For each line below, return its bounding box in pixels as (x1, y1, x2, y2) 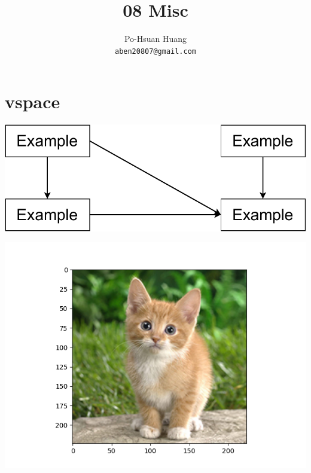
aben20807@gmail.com (114, 47, 197, 56)
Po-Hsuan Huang (124, 32, 187, 45)
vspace (5, 89, 60, 114)
